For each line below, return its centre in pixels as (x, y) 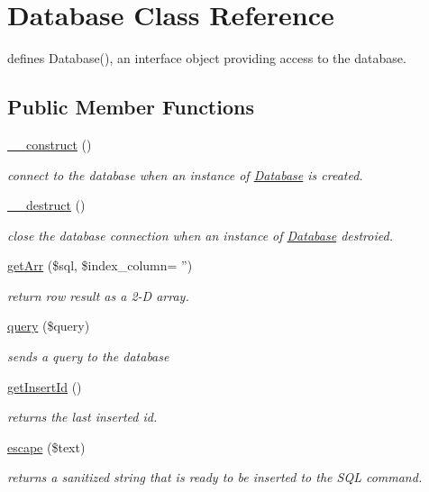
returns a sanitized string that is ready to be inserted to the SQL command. (215, 477)
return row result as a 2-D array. (98, 295)
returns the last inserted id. (82, 417)
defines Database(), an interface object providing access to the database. (207, 58)
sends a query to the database (88, 356)
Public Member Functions (131, 107)
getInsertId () (45, 386)
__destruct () (46, 205)
